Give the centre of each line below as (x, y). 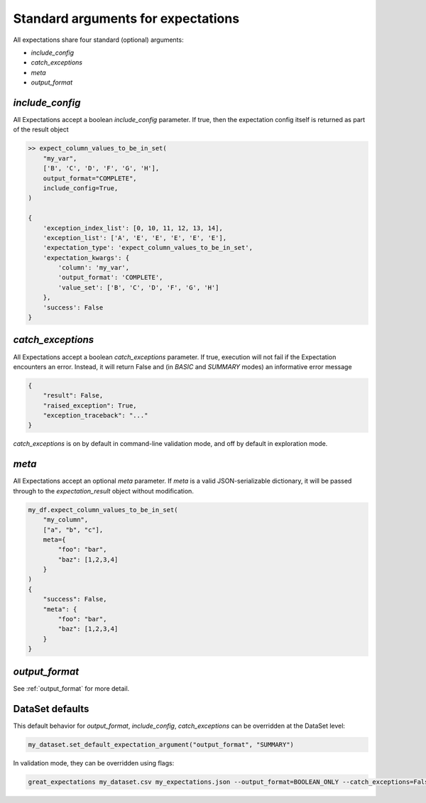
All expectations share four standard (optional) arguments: (98, 40)
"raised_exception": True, (90, 405)
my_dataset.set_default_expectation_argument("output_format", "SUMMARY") (161, 744)
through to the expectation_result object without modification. (104, 491)
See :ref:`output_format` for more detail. (71, 688)
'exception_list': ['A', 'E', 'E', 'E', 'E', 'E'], (135, 237)
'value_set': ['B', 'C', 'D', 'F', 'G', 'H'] (138, 287)
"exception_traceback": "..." (95, 416)
